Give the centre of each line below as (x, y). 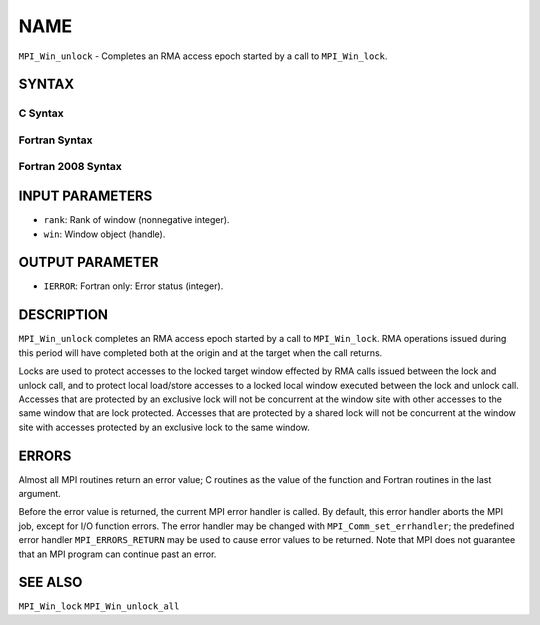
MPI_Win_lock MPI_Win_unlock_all (99, 606)
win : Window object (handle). (104, 234)
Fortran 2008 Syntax (70, 167)
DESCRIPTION (63, 315)
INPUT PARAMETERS (85, 196)
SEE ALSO (50, 582)
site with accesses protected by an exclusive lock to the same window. (164, 427)
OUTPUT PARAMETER (88, 262)
